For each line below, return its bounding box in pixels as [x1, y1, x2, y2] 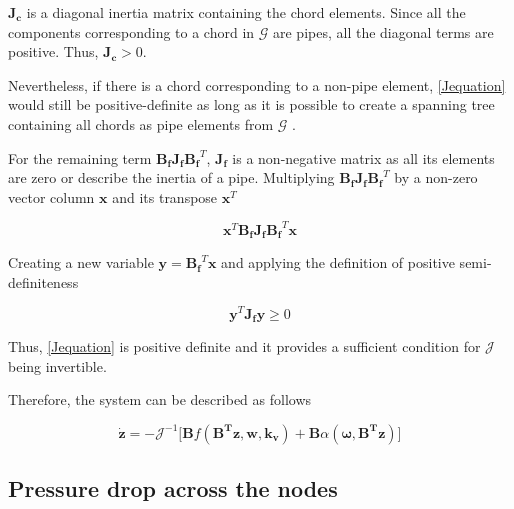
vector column [8, 186, 95, 207]
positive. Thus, [8, 41, 99, 62]
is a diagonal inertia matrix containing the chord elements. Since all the [26, 2, 466, 22]
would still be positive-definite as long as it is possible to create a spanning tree [8, 94, 495, 115]
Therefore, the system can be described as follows [8, 389, 312, 410]
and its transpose [112, 186, 218, 207]
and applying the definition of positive [221, 252, 455, 273]
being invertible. [8, 355, 107, 376]
